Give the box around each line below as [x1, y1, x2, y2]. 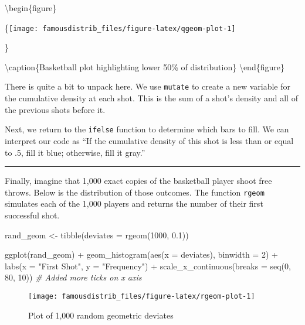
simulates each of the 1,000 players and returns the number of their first [5, 197, 263, 210]
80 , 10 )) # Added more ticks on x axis [5, 271, 142, 283]
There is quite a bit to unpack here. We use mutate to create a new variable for [5, 80, 290, 93]
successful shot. [5, 208, 60, 221]
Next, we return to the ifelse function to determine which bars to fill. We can [5, 123, 289, 135]
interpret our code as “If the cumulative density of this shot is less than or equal [5, 134, 294, 146]
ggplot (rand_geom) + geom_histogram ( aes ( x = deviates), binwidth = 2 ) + [5, 248, 278, 261]
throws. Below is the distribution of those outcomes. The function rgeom [5, 186, 265, 198]
